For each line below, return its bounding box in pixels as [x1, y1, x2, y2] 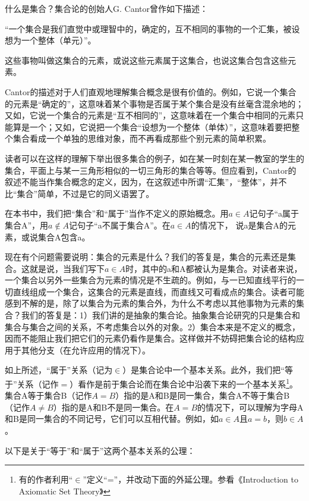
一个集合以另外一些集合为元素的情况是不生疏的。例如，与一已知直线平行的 [5, 274, 296, 286]
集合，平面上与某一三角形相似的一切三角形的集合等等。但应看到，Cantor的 [5, 164, 297, 176]
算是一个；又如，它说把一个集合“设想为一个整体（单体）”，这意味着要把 [12, 120, 292, 133]
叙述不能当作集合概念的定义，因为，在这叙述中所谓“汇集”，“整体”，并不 [5, 176, 287, 188]
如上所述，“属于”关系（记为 [5, 364, 113, 376]
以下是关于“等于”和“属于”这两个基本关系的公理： [5, 444, 196, 456]
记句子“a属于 [249, 207, 299, 220]
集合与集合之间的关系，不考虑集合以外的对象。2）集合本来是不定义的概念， [5, 320, 300, 333]
